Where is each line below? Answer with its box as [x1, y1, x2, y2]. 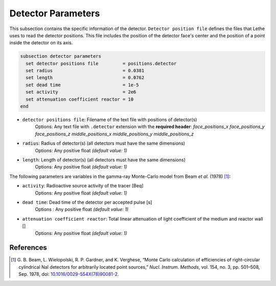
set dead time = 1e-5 [26, 82, 139, 88]
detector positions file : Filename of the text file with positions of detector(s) [22, 116, 197, 123]
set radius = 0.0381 [26, 68, 145, 74]
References [9, 243, 47, 252]
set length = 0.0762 [26, 75, 145, 81]
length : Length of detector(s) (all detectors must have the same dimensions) [22, 156, 186, 163]
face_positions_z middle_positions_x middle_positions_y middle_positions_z [35, 131, 194, 137]
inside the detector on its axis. [9, 40, 73, 46]
